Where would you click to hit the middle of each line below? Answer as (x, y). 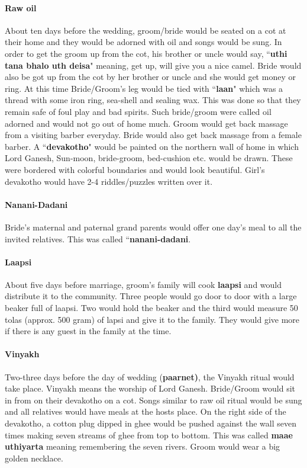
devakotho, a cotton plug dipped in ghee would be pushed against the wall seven (151, 423)
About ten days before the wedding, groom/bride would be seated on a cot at (146, 30)
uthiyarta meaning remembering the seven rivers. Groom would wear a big (143, 446)
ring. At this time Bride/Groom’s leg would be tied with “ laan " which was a (144, 88)
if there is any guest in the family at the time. (88, 331)
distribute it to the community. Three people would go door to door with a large (151, 296)
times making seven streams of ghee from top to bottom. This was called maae (149, 435)
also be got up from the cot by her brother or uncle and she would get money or (150, 77)
